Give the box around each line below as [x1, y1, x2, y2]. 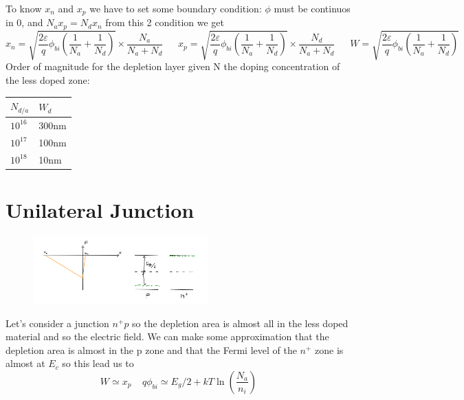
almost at [5, 356, 45, 370]
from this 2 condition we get [105, 15, 224, 30]
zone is [315, 342, 344, 357]
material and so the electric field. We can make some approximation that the [5, 329, 329, 344]
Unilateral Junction [5, 195, 195, 223]
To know [5, 1, 42, 15]
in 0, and [5, 15, 43, 30]
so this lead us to [62, 356, 134, 370]
